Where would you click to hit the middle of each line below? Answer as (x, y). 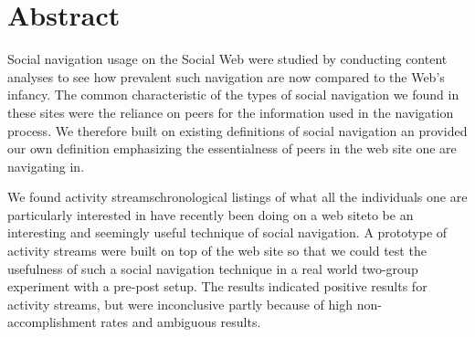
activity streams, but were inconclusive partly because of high (180, 304)
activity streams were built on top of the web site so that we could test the (217, 251)
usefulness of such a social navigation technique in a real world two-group (213, 268)
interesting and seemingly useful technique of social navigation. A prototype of (227, 232)
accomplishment (52, 322)
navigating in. (46, 166)
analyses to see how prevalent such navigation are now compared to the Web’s (226, 76)
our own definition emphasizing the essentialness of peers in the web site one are (232, 148)
